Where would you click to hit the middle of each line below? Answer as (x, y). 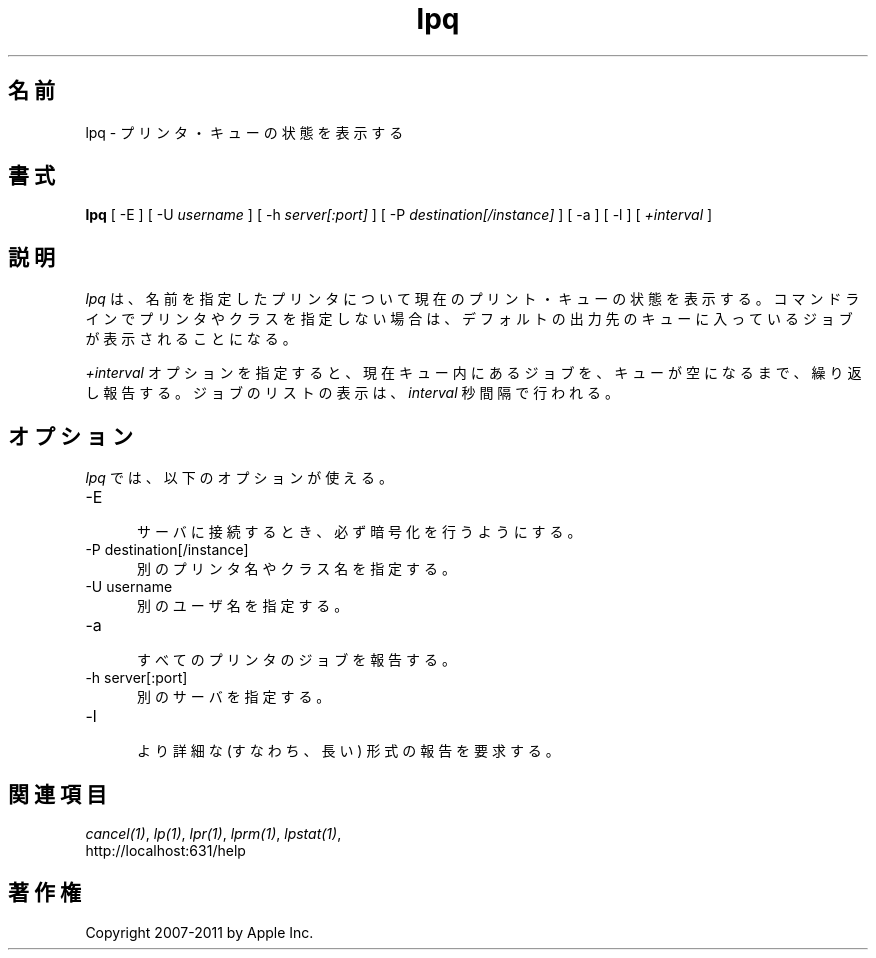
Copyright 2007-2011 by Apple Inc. (199, 932)
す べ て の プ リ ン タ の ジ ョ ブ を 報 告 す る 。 (296, 660)
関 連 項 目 (57, 794)
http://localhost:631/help (165, 850)
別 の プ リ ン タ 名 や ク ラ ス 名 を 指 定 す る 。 (296, 569)
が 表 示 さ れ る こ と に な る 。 (191, 339)
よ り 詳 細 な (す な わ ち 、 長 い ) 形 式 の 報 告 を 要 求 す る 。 (348, 751)
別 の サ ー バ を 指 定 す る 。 (234, 697)
